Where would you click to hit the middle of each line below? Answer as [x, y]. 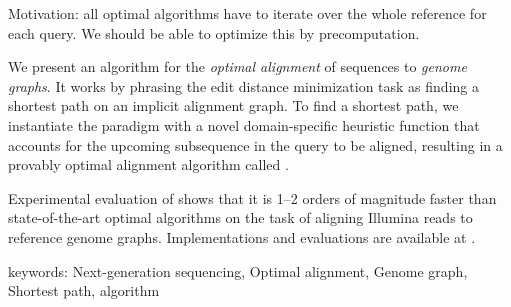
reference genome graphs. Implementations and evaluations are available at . [242, 236]
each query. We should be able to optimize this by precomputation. [214, 32]
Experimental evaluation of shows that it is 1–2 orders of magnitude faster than [252, 197]
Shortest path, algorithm [84, 290]
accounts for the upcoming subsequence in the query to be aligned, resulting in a [255, 144]
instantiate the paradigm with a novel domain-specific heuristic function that [244, 124]
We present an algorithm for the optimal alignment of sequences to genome [237, 66]
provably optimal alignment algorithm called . [148, 164]
